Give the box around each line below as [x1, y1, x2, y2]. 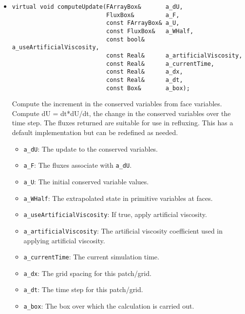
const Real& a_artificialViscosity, [106, 52, 243, 59]
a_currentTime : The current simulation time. [23, 252, 159, 262]
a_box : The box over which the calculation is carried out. [23, 301, 194, 311]
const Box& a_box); [106, 84, 190, 92]
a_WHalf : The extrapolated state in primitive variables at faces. [23, 193, 213, 203]
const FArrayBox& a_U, [106, 20, 180, 27]
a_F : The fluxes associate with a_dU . [23, 160, 132, 170]
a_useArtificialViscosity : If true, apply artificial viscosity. [23, 209, 207, 219]
